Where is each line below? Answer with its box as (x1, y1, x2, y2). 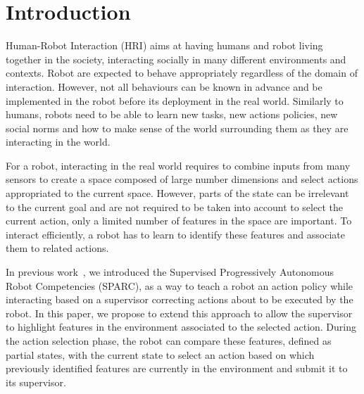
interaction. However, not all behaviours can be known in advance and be (6, 79, 322, 94)
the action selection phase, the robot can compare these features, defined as (6, 333, 332, 348)
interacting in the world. (6, 134, 111, 149)
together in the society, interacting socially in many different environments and (6, 51, 346, 66)
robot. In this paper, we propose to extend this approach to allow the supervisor (6, 305, 353, 320)
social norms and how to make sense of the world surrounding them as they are (6, 120, 349, 135)
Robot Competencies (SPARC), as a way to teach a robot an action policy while (6, 278, 353, 293)
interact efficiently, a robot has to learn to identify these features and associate (6, 227, 345, 241)
